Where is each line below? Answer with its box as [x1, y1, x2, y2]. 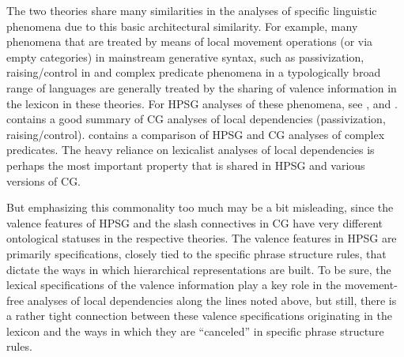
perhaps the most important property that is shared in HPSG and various [6, 156, 365, 173]
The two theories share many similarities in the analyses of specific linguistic [6, 2, 377, 18]
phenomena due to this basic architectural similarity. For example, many [6, 17, 358, 34]
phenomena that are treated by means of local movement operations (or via [6, 33, 373, 50]
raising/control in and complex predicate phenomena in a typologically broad [6, 64, 381, 81]
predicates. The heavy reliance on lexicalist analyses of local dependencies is [6, 141, 375, 158]
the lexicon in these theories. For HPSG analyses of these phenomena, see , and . [6, 95, 398, 111]
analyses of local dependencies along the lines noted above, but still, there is [27, 291, 397, 308]
